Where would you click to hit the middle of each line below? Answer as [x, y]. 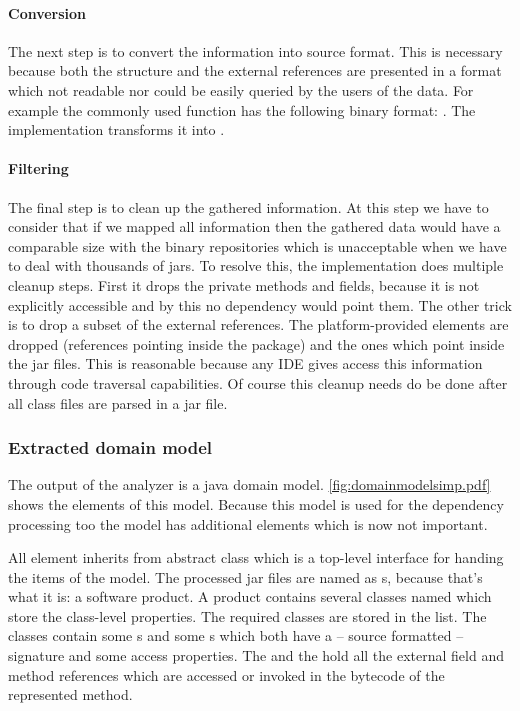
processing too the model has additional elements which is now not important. [248, 523]
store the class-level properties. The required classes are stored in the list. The [247, 615]
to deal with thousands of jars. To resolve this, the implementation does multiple [256, 265]
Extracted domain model [110, 447]
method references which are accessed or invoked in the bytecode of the [226, 674]
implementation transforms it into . [116, 129]
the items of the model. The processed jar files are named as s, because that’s [245, 576]
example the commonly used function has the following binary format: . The [242, 109]
